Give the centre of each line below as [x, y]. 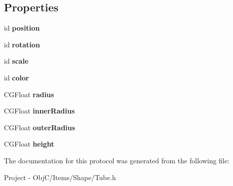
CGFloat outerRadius [40, 127]
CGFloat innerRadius [39, 111]
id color [17, 77]
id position [22, 28]
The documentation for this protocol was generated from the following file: [117, 160]
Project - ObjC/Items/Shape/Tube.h [60, 177]
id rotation [22, 44]
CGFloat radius [29, 94]
